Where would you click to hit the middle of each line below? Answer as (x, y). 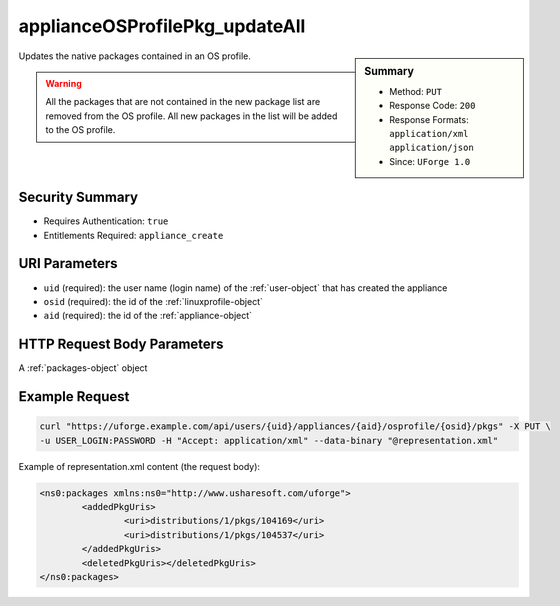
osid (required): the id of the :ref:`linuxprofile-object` (153, 301)
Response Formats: (429, 119)
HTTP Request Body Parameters (121, 344)
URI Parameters (68, 263)
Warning (63, 83)
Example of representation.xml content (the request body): (139, 466)
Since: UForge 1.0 (430, 161)
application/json (431, 148)
